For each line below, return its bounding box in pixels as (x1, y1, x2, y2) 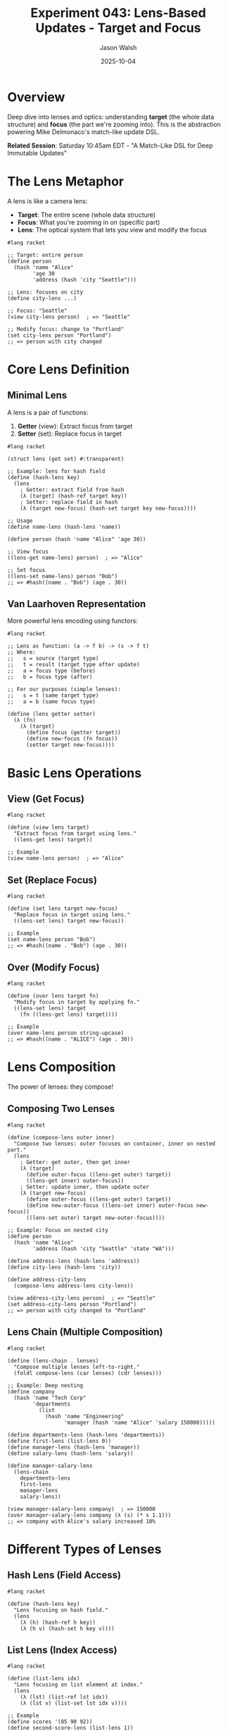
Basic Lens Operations (7, 765, 142, 781)
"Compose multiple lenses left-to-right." (13, 1363, 140, 1370)
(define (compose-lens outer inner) (7, 1134, 115, 1141)
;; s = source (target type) (7, 655, 99, 662)
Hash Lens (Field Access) (7, 1569, 122, 1581)
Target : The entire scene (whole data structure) (17, 210, 156, 219)
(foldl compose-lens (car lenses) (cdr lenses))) (13, 1370, 162, 1377)
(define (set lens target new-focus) (7, 905, 118, 912)
